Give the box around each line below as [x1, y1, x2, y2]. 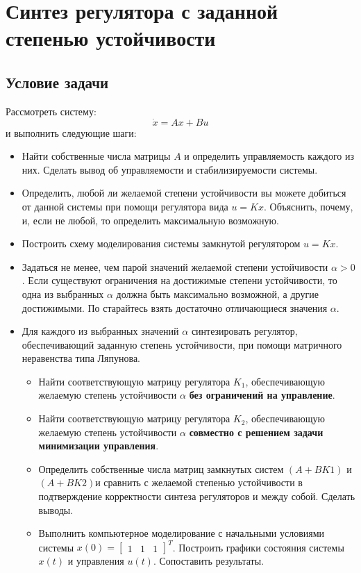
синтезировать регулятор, [191, 324, 298, 338]
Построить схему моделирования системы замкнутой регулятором [22, 236, 301, 251]
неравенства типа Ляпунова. [22, 351, 141, 365]
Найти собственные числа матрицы [22, 149, 171, 163]
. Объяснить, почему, [263, 199, 353, 213]
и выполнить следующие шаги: [6, 125, 137, 140]
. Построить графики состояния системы [172, 540, 344, 554]
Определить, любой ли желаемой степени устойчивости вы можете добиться [22, 185, 346, 200]
